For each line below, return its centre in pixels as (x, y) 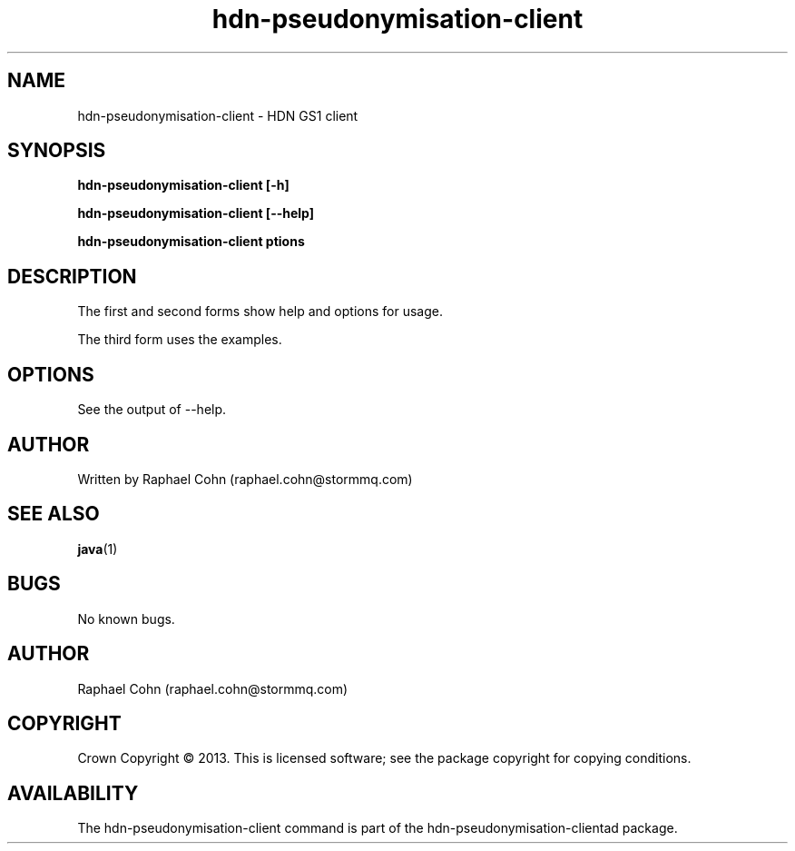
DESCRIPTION (72, 276)
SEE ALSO (54, 514)
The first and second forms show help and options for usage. (260, 312)
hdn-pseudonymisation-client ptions (191, 242)
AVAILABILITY (73, 793)
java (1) (98, 549)
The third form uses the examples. (180, 340)
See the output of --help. (152, 410)
